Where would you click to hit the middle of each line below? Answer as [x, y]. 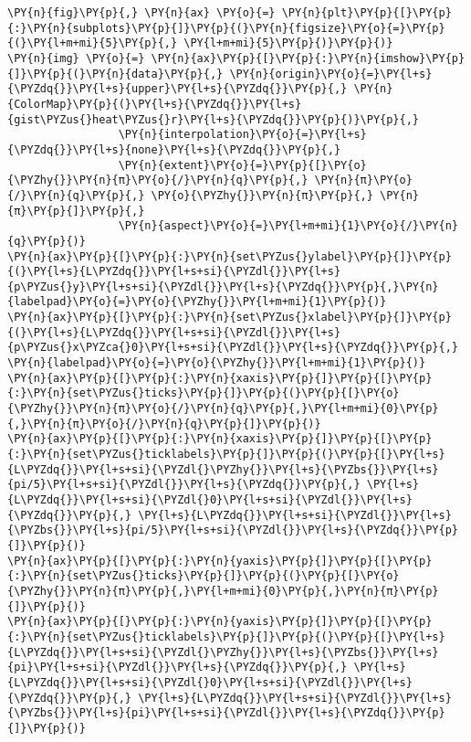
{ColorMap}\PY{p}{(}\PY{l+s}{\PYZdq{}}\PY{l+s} [155, 104]
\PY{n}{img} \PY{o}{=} [76, 58]
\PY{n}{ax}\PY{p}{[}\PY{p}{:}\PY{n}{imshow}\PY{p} [308, 58]
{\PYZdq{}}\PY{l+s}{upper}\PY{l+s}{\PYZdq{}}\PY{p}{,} [178, 89]
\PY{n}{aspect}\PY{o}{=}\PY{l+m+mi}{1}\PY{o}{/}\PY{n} [288, 226]
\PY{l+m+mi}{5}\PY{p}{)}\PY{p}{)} [288, 43]
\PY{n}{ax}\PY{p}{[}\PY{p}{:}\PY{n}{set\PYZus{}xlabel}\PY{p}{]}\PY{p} [230, 318]
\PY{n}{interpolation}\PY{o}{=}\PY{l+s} [242, 135]
